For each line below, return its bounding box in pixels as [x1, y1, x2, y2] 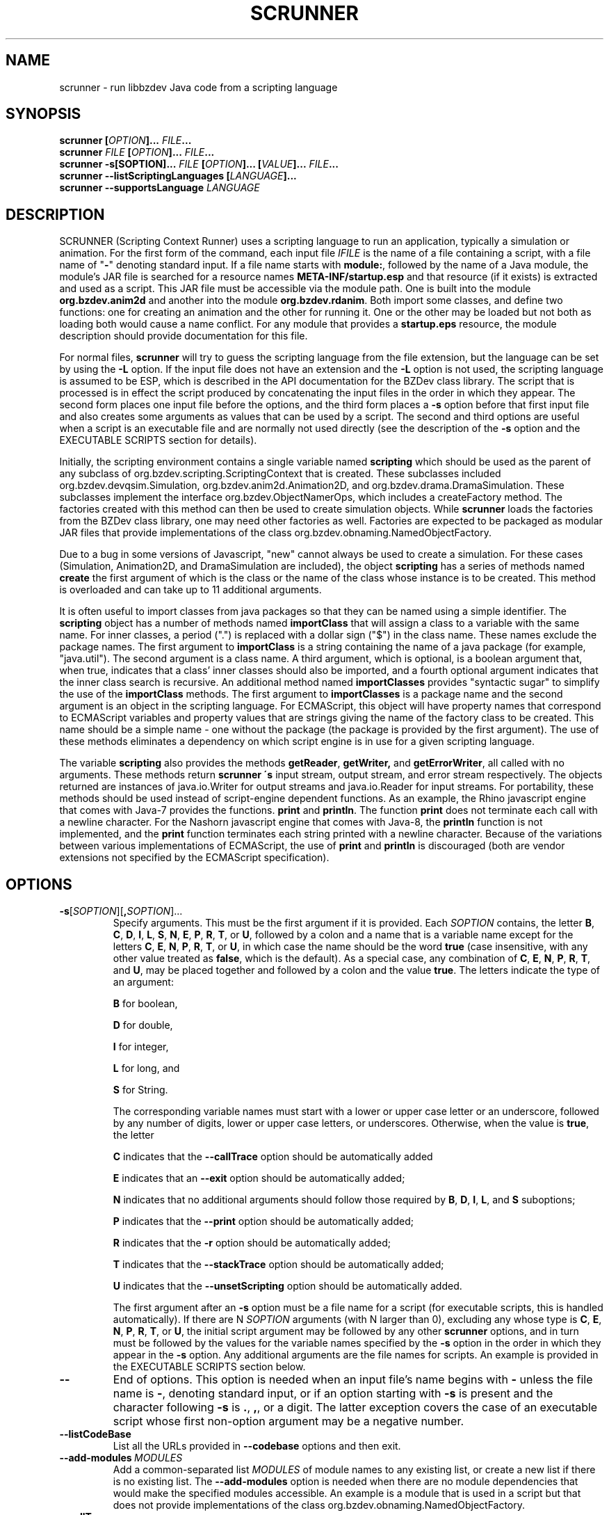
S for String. [113, 1084, 168, 1096]
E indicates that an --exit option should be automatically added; [113, 1172, 405, 1185]
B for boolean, [113, 997, 178, 1010]
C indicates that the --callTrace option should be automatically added [113, 1151, 433, 1163]
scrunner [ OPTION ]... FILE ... [59, 134, 192, 147]
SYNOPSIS [6, 105, 81, 123]
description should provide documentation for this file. [59, 330, 308, 342]
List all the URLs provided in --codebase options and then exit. [113, 1440, 401, 1452]
